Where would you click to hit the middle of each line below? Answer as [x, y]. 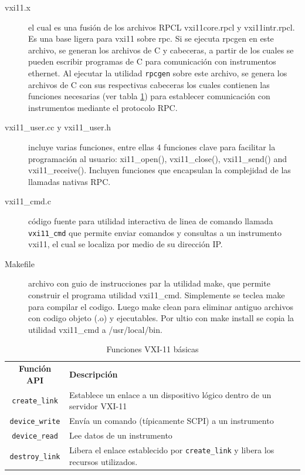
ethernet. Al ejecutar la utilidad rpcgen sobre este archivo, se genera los [158, 73]
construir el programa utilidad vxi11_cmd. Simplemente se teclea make [157, 295]
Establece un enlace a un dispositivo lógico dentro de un [170, 394]
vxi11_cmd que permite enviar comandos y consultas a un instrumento [155, 232]
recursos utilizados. [104, 461]
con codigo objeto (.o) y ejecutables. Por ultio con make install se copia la [161, 318]
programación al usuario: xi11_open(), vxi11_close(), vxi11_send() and [158, 158]
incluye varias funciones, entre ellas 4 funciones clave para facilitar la [152, 147]
